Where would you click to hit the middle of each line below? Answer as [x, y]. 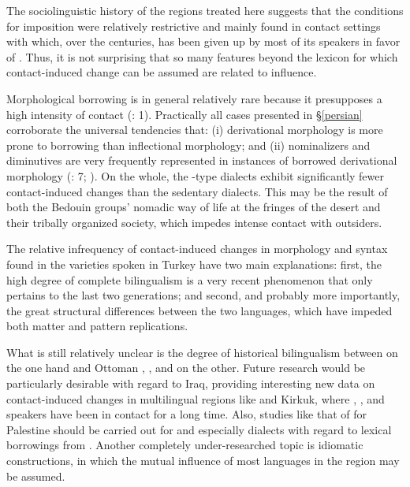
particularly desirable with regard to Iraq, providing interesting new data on [191, 383]
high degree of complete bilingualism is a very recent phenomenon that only [190, 279]
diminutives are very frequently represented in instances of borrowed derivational [202, 160]
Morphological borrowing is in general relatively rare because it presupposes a [194, 98]
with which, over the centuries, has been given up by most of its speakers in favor [203, 41]
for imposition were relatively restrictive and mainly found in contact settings [194, 26]
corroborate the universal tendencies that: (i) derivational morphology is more [195, 130]
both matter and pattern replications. [97, 326]
